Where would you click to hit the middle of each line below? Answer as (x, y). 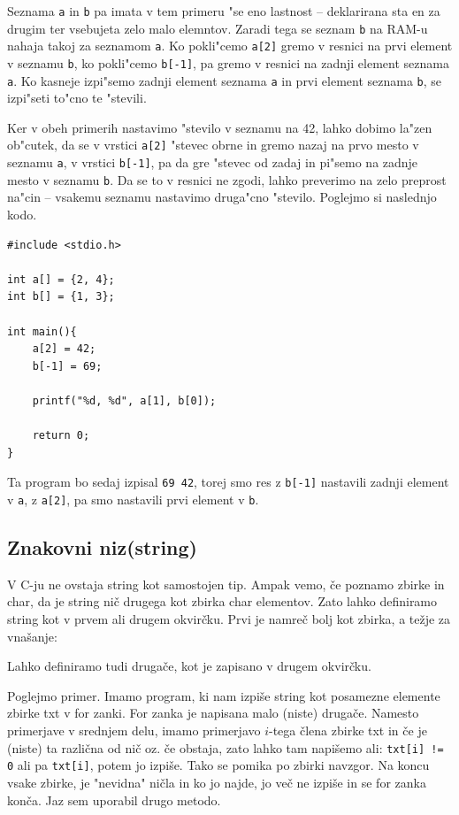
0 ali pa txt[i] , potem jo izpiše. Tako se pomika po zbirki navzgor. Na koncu (218, 765)
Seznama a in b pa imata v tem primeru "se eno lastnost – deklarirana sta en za (224, 11)
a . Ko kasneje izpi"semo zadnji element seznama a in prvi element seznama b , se (225, 80)
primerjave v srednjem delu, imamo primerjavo (134, 730)
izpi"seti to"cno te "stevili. (77, 98)
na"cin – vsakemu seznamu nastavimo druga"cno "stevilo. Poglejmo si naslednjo (222, 197)
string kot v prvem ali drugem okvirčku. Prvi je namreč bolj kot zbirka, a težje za (229, 619)
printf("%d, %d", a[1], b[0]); (124, 400)
